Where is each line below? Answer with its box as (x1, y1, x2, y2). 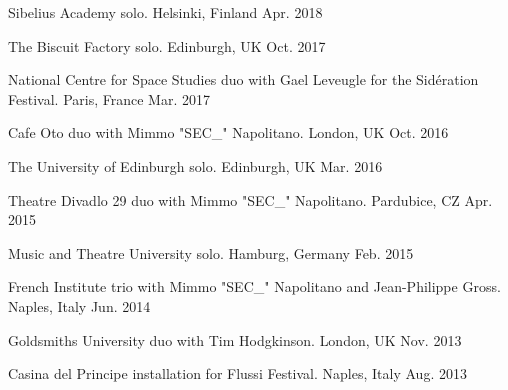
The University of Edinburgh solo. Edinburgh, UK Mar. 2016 (8, 155, 383, 176)
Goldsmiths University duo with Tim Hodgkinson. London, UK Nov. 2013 (8, 329, 462, 350)
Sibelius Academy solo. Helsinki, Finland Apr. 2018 (8, 2, 323, 22)
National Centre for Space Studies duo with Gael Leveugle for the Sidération (8, 69, 479, 90)
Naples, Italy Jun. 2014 (8, 295, 151, 316)
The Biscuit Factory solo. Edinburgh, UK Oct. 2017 (8, 35, 326, 56)
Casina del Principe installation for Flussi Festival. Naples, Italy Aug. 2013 (8, 363, 467, 384)
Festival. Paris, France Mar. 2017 (8, 88, 210, 109)
